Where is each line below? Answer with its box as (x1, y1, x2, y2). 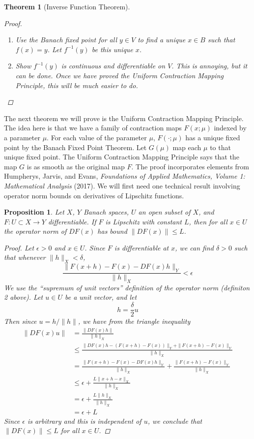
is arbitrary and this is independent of (27, 415, 141, 426)
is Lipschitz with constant (105, 216, 182, 226)
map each (172, 142, 201, 152)
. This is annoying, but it (171, 61, 248, 71)
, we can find (175, 242, 214, 252)
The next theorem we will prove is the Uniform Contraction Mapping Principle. (4, 113, 244, 123)
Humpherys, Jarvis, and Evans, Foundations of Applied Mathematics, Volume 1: (4, 171, 245, 181)
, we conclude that (147, 415, 202, 426)
